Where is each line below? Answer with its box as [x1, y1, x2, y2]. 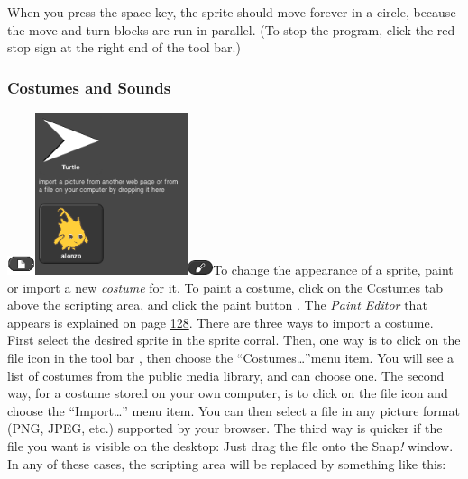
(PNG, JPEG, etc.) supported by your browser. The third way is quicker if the [7, 419, 443, 438]
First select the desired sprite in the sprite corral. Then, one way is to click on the [7, 330, 461, 349]
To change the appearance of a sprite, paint [213, 260, 454, 278]
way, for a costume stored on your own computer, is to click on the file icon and [7, 384, 448, 402]
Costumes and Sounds [7, 76, 171, 98]
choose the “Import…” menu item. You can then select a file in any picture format [7, 401, 460, 420]
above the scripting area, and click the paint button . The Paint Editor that [7, 295, 427, 314]
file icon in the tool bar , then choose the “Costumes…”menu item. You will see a [7, 348, 454, 366]
